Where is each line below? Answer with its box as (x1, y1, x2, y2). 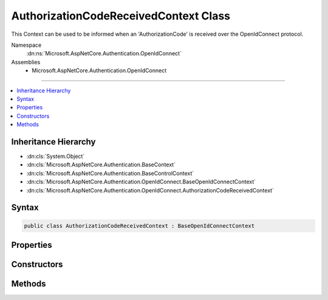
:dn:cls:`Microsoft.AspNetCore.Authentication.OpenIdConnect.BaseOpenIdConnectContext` (26, 178, 256, 185)
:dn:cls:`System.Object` (26, 152, 85, 160)
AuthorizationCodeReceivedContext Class (11, 9, 231, 22)
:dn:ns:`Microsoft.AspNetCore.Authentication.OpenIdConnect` (26, 50, 182, 57)
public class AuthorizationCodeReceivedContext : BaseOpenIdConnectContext (24, 222, 255, 229)
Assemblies (11, 58, 41, 66)
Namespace (11, 41, 42, 49)
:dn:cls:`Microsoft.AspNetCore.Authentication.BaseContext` (26, 161, 176, 168)
